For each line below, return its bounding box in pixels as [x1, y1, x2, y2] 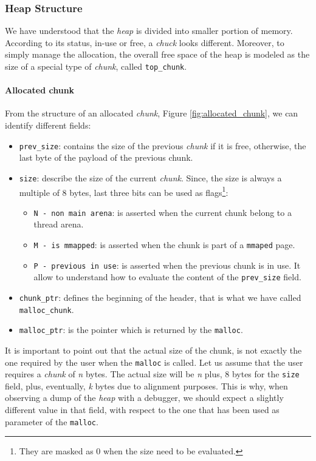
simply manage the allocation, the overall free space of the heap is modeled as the [5, 48, 310, 61]
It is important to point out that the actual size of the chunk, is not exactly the [5, 343, 302, 356]
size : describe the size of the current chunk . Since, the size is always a [19, 171, 282, 184]
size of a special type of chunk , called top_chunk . [5, 60, 187, 72]
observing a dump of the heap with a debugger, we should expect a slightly [5, 391, 284, 404]
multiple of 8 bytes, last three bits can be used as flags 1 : [19, 184, 228, 198]
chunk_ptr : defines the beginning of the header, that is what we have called [19, 291, 301, 304]
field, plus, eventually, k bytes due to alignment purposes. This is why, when [5, 379, 288, 392]
